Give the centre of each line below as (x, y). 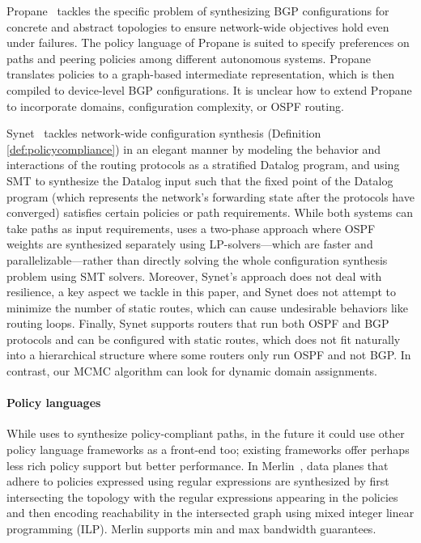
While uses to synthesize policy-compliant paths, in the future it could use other (206, 433)
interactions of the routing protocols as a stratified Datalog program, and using (203, 165)
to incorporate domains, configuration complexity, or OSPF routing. (175, 106)
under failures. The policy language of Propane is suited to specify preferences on (208, 42)
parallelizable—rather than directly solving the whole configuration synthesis (197, 259)
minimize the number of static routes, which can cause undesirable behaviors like (207, 307)
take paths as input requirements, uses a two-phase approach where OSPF (191, 228)
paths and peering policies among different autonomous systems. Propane (189, 58)
